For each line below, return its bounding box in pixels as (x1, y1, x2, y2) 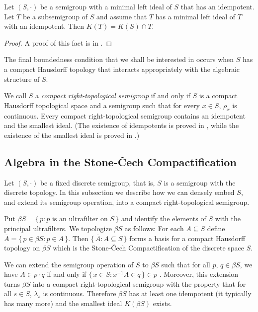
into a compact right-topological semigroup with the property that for (32, 278, 246, 289)
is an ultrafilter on (52, 216, 108, 223)
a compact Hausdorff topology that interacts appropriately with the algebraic (4, 63, 240, 74)
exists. (153, 298, 172, 309)
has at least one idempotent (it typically (129, 288, 252, 299)
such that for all (161, 259, 210, 269)
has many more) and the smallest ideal (4, 298, 122, 309)
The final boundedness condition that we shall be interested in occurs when (4, 54, 234, 64)
